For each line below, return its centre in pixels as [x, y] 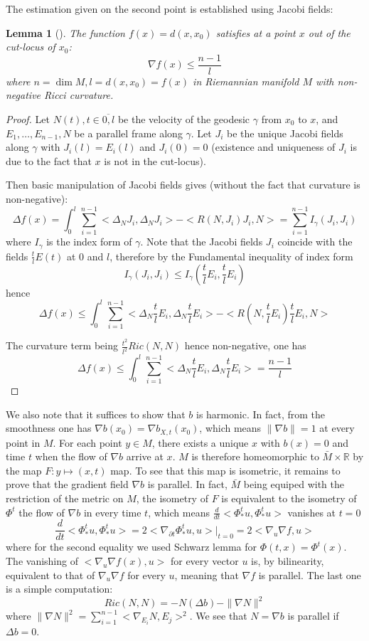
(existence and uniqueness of [273, 147]
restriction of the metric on [65, 498]
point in [23, 442]
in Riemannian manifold [246, 81]
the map [24, 470]
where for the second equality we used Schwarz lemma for [131, 547]
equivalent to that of [50, 574]
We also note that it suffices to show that [96, 414]
